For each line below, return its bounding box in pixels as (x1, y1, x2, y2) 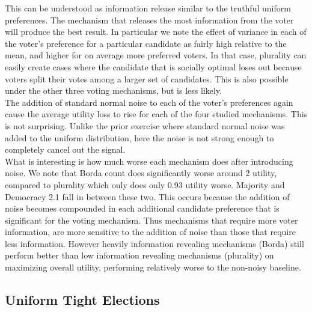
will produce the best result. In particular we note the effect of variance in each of (5, 25, 307, 38)
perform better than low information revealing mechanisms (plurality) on (5, 249, 274, 262)
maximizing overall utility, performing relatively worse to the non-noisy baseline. (5, 261, 301, 274)
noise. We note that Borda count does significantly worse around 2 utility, (5, 167, 277, 179)
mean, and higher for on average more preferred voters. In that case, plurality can (5, 49, 307, 61)
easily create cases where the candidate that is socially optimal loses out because (5, 60, 302, 73)
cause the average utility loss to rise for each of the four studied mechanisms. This (5, 108, 308, 120)
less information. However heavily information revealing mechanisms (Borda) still (5, 237, 304, 249)
